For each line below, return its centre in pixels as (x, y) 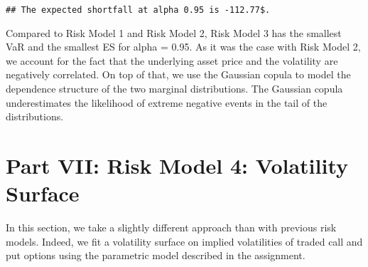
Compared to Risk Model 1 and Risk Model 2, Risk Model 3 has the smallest (174, 32)
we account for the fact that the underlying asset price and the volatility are (172, 60)
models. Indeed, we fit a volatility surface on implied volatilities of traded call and (184, 241)
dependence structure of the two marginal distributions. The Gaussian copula (174, 89)
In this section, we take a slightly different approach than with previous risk (171, 227)
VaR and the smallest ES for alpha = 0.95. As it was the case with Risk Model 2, (183, 47)
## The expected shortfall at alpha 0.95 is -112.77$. (138, 10)
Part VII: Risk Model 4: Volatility (177, 165)
